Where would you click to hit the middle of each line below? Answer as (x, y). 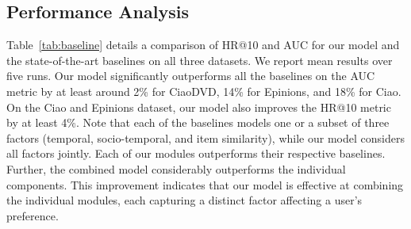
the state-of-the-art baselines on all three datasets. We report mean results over (200, 60)
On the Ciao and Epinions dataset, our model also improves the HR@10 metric (199, 107)
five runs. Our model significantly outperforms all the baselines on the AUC (191, 76)
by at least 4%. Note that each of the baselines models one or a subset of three (198, 122)
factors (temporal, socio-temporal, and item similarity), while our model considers (205, 137)
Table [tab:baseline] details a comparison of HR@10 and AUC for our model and (203, 45)
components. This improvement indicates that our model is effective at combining (205, 184)
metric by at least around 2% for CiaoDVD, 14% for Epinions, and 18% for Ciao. (204, 91)
